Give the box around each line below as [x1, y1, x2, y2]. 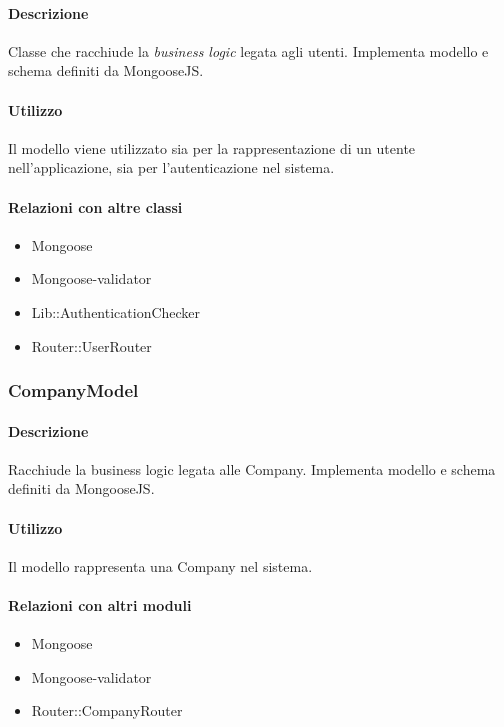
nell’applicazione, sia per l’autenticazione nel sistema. [8, 157, 335, 178]
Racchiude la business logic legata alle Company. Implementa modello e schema [8, 458, 496, 479]
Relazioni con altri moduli [8, 594, 192, 615]
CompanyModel [8, 378, 139, 403]
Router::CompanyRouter [31, 700, 183, 721]
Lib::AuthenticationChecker [31, 301, 201, 322]
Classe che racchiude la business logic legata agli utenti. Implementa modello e [8, 40, 489, 61]
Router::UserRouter [31, 335, 152, 356]
